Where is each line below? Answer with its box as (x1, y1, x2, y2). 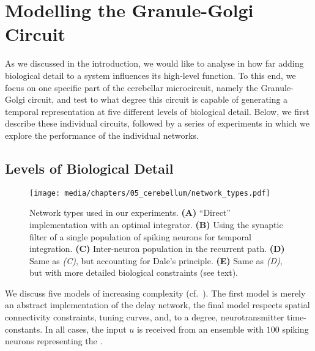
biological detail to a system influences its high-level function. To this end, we (5, 68, 296, 81)
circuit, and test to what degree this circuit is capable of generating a (28, 93, 288, 106)
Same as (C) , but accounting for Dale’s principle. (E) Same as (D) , (29, 254, 283, 267)
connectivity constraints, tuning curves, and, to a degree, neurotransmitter (5, 311, 284, 323)
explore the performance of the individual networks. (5, 128, 199, 141)
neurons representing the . (5, 334, 103, 347)
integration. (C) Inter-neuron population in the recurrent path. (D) (29, 242, 285, 255)
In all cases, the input (45, 322, 127, 335)
